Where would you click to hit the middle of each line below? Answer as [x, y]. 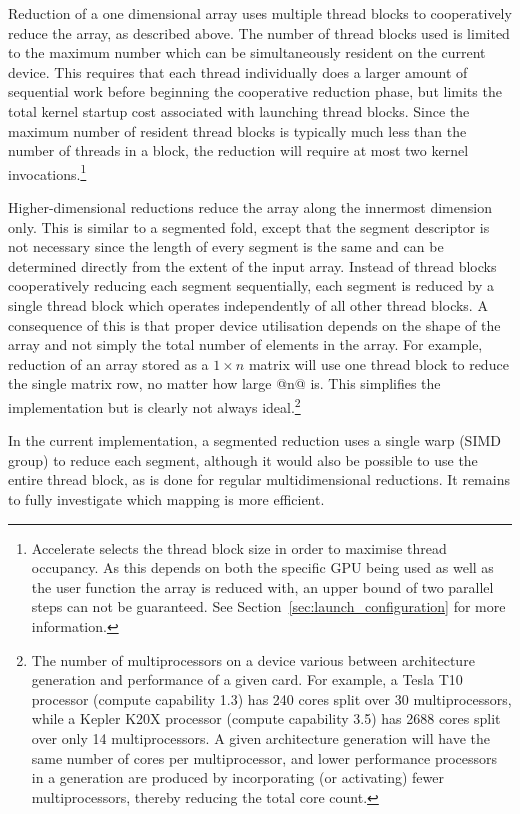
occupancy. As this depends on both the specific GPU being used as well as [262, 567]
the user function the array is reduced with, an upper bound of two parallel [262, 586]
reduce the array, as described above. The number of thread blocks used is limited [259, 32]
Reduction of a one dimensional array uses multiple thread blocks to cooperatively [260, 13]
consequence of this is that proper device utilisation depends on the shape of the [254, 324]
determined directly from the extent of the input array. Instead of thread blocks [252, 265]
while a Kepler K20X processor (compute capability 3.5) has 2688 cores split [266, 718]
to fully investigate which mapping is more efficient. [166, 498]
